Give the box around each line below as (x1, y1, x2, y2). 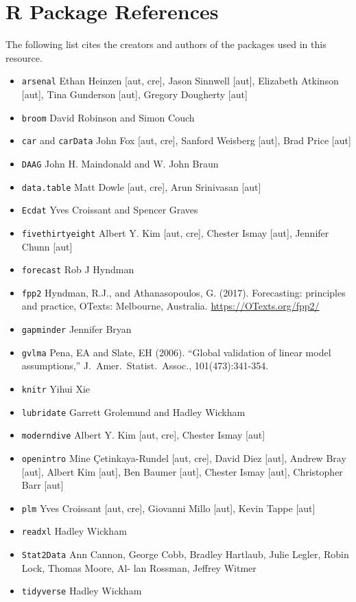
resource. (5, 50, 43, 65)
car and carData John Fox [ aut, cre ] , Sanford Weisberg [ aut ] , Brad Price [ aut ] (21, 133, 351, 148)
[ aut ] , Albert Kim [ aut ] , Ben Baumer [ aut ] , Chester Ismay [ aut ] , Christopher (21, 464, 343, 478)
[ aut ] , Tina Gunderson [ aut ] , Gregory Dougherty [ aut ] (21, 86, 248, 101)
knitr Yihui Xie (21, 381, 90, 395)
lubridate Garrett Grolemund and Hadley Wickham (21, 404, 246, 419)
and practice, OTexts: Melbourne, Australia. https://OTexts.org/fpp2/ (21, 299, 320, 313)
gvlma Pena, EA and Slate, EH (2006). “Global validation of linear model (21, 345, 331, 359)
